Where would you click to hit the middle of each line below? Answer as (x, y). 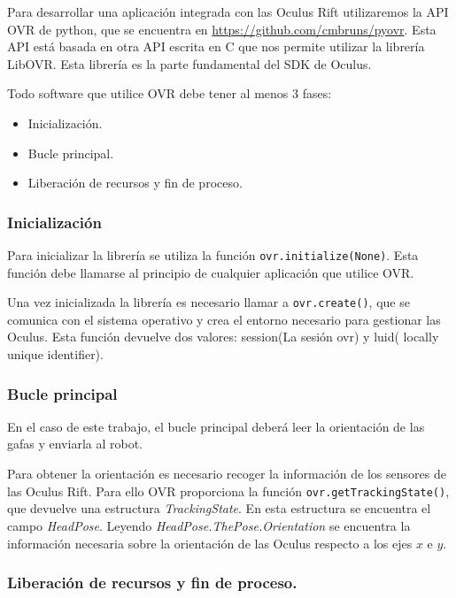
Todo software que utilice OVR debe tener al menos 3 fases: (170, 93)
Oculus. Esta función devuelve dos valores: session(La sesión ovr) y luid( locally (223, 337)
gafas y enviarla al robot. (75, 444)
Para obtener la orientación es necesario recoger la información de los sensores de (227, 474)
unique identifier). (55, 354)
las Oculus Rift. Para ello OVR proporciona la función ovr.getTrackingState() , (228, 491)
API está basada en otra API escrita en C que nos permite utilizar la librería (216, 46)
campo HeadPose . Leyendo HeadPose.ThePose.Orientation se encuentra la (209, 525)
